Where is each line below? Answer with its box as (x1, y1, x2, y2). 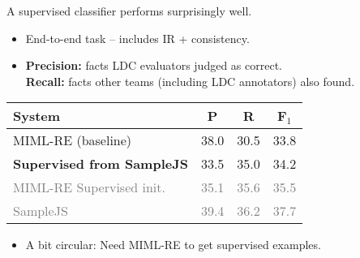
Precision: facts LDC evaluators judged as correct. (25, 57, 282, 74)
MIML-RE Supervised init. (13, 178, 165, 197)
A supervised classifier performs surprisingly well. (6, 2, 252, 19)
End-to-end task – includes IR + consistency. (25, 29, 250, 46)
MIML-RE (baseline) (13, 131, 132, 150)
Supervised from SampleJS (13, 154, 188, 174)
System (13, 106, 61, 126)
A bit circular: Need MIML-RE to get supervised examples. (25, 236, 321, 253)
